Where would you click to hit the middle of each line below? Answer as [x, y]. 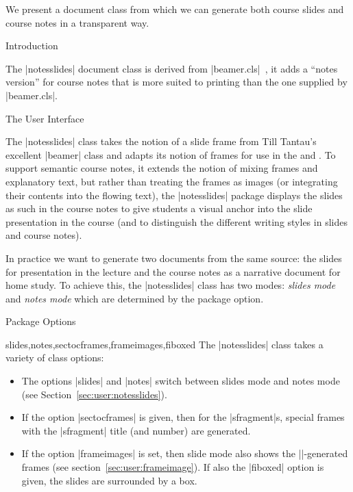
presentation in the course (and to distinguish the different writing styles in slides [176, 221]
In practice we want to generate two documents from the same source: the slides [174, 258]
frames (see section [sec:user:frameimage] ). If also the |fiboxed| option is [173, 467]
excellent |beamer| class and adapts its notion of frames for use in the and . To [171, 154]
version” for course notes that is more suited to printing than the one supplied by [176, 82]
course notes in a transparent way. [77, 22]
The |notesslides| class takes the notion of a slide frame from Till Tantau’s [161, 141]
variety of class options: [55, 358]
